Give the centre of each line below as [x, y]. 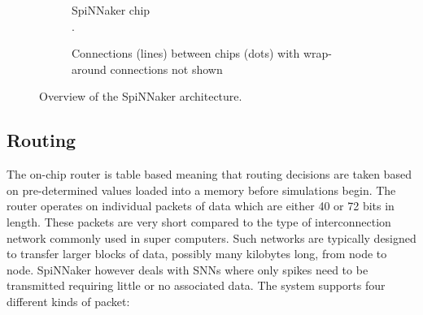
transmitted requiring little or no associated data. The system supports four [196, 285]
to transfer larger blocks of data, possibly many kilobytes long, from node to [197, 254]
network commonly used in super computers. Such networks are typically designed [211, 237]
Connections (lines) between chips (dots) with [186, 53]
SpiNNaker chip [111, 10]
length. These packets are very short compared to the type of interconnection [199, 221]
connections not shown [166, 69]
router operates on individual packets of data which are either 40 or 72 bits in [201, 206]
